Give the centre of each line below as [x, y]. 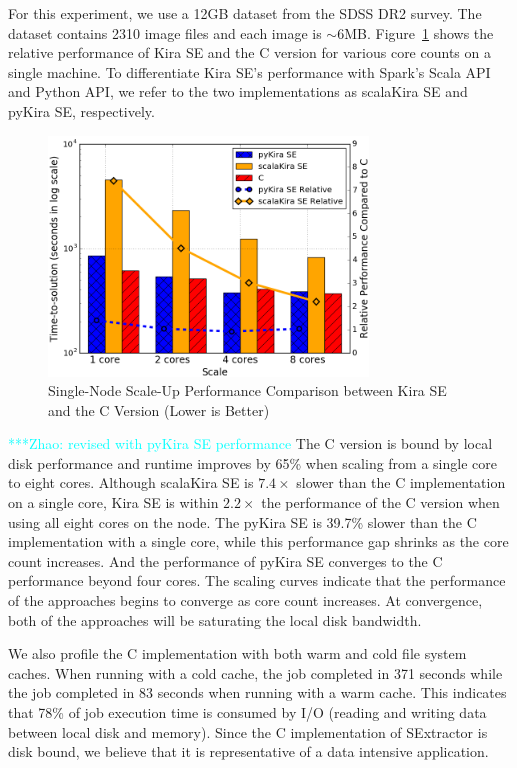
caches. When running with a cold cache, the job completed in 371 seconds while [255, 672]
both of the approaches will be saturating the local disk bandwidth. [215, 619]
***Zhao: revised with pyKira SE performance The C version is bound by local [250, 443]
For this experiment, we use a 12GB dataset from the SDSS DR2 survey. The [245, 13]
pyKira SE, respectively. [81, 110]
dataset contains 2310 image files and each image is [165, 32]
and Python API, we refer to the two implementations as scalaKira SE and [238, 91]
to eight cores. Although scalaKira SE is [131, 482]
